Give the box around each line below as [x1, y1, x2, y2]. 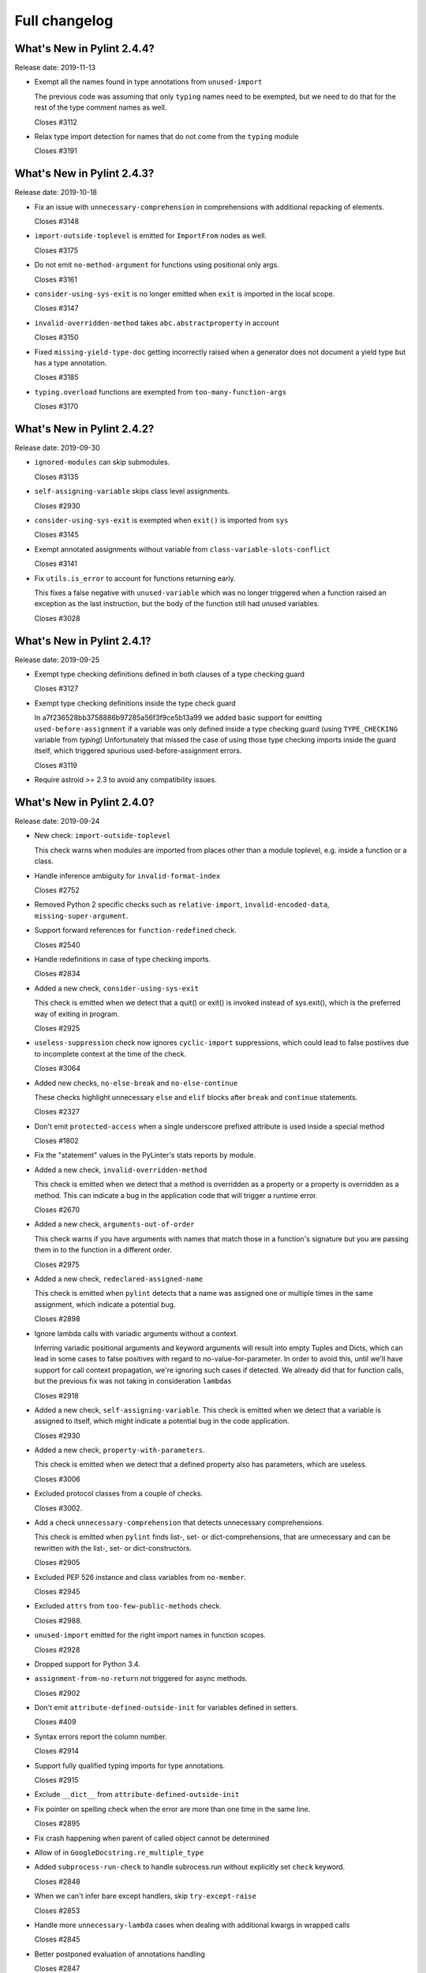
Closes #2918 [34, 1391, 79, 1400]
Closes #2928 [34, 1645, 80, 1654]
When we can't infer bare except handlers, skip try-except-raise [34, 1891, 256, 1901]
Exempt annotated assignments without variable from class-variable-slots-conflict [34, 545, 331, 554]
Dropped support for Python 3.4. [34, 1659, 141, 1668]
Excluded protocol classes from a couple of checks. [34, 1488, 204, 1499]
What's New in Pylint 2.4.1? [14, 634, 151, 647]
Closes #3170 [34, 402, 79, 411]
